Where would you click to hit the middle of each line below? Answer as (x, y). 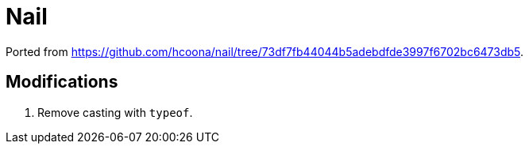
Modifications (62, 82)
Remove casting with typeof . (115, 112)
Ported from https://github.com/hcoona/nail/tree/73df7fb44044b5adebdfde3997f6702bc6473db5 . (265, 51)
